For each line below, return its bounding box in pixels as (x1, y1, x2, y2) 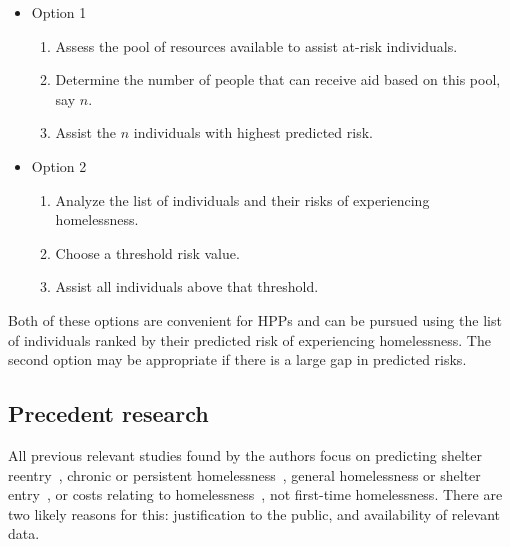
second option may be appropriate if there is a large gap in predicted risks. (8, 349, 467, 370)
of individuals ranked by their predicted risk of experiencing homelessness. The (8, 329, 491, 350)
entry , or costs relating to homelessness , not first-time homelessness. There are (8, 484, 503, 505)
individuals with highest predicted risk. (133, 122, 373, 143)
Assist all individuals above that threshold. (55, 276, 319, 297)
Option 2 (31, 155, 87, 176)
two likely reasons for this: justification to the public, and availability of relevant (8, 503, 501, 524)
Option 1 (31, 2, 87, 22)
